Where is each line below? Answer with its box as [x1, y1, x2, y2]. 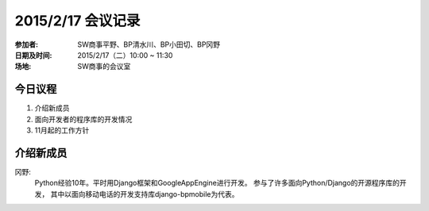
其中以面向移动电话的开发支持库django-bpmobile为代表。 [50, 189, 239, 198]
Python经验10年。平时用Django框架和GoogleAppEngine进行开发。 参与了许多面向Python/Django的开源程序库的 [34, 178, 400, 188]
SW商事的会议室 [77, 62, 131, 71]
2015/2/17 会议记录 [14, 12, 141, 29]
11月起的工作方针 [34, 125, 90, 135]
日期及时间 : [14, 50, 52, 59]
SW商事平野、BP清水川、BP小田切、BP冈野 [77, 40, 221, 49]
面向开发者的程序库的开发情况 [34, 114, 133, 124]
